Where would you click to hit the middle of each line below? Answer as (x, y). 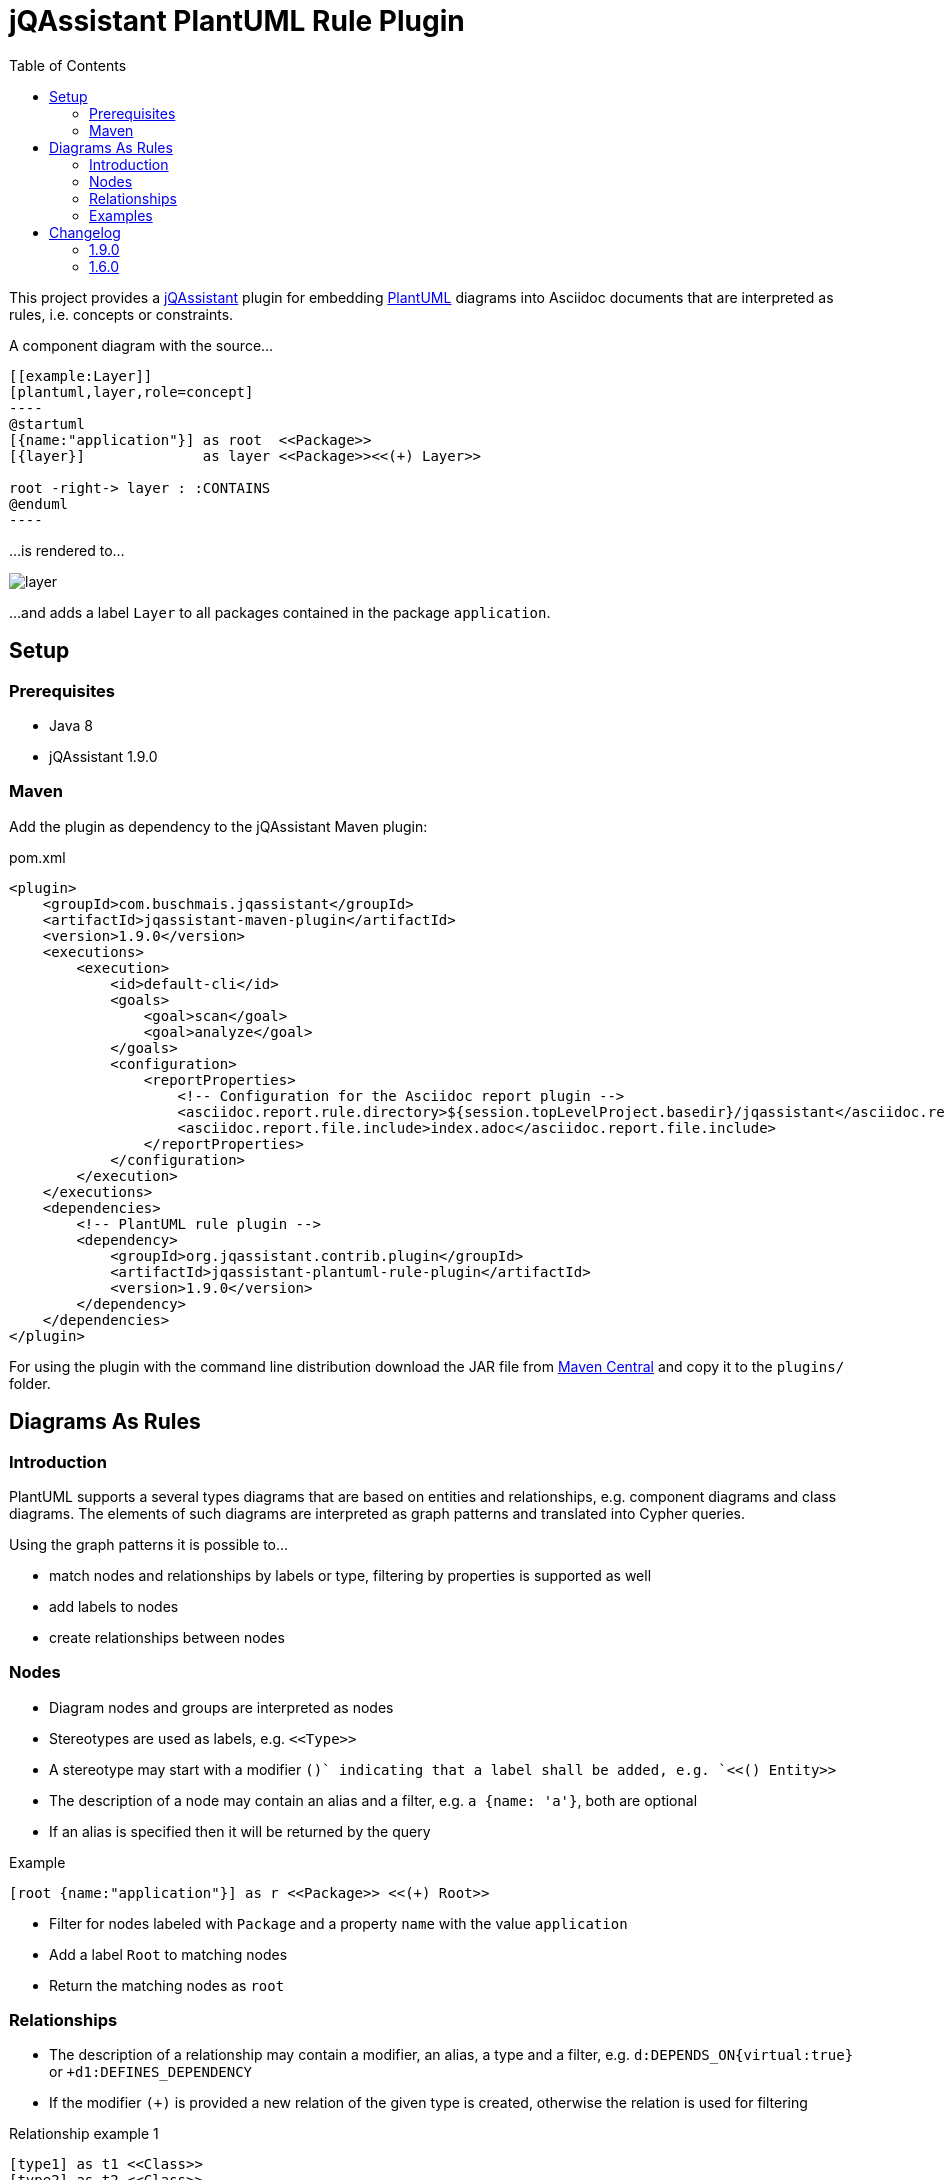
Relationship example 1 (84, 2134)
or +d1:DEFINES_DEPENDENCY (151, 2072)
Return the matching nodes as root (167, 1985)
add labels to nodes (114, 1606)
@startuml (47, 423)
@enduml (39, 503)
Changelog (85, 232)
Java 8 (71, 725)
